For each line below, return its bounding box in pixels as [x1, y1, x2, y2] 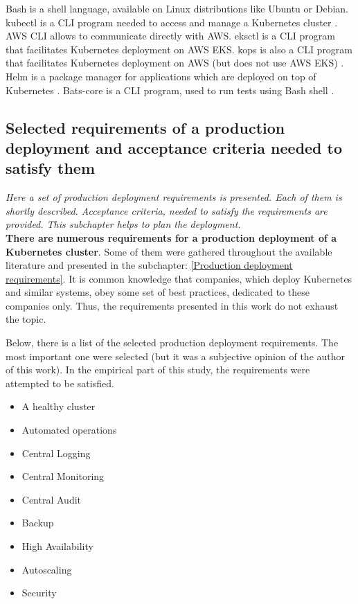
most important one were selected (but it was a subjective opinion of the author [6, 348, 346, 363]
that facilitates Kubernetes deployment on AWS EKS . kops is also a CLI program [6, 42, 353, 56]
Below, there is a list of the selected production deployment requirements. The [6, 335, 339, 350]
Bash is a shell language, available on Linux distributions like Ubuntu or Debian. [6, 1, 348, 15]
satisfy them [6, 157, 96, 179]
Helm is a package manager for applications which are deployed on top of [6, 69, 316, 83]
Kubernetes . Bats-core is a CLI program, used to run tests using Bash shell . [6, 82, 334, 97]
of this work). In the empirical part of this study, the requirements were [6, 362, 310, 377]
